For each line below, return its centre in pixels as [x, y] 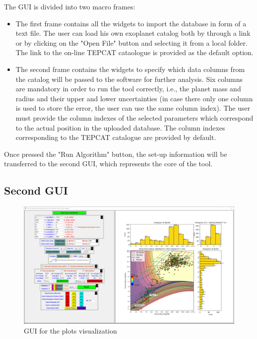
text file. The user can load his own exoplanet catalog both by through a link [133, 33]
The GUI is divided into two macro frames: [70, 6]
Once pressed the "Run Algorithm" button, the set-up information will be [116, 154]
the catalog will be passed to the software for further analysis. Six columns [129, 79]
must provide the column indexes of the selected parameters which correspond [134, 117]
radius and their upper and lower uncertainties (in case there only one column [134, 98]
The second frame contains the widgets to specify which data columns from [130, 69]
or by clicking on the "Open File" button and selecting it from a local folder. [131, 42]
